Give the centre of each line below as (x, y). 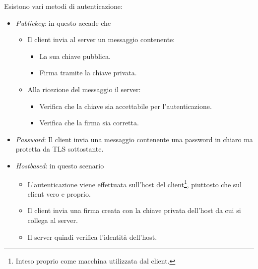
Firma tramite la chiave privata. (88, 73)
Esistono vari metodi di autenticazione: (63, 6)
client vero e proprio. (59, 193)
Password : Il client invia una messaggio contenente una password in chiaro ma (134, 139)
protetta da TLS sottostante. (60, 149)
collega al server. (53, 220)
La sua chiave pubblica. (75, 56)
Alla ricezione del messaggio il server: (84, 89)
